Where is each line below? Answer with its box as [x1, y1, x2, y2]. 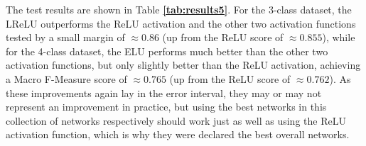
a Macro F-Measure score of [6, 71, 127, 86]
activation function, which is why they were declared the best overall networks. [6, 127, 350, 142]
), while [322, 30, 355, 45]
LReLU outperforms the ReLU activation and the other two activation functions [6, 16, 356, 30]
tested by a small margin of [6, 30, 125, 45]
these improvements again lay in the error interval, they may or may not [6, 85, 322, 100]
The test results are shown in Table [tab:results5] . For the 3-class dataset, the [6, 2, 352, 16]
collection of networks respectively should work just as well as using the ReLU [6, 113, 346, 128]
